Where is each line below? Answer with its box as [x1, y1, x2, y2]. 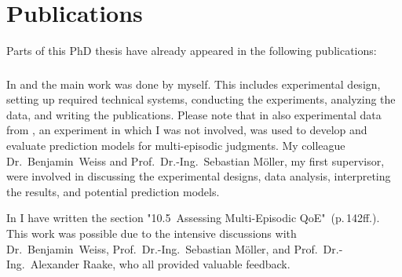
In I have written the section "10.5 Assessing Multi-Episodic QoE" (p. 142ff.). [6, 210, 380, 226]
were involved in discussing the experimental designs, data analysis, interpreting [6, 168, 391, 184]
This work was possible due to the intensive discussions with [6, 224, 297, 241]
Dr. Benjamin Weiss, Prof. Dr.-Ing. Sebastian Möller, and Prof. [6, 240, 318, 257]
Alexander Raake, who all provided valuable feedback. [30, 256, 291, 272]
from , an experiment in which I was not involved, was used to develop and [6, 122, 367, 138]
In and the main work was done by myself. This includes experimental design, [6, 75, 381, 92]
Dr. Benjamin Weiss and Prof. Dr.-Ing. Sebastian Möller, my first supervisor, [6, 152, 385, 169]
